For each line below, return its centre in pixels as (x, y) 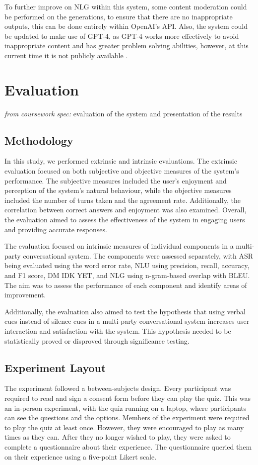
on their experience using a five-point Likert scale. (81, 456)
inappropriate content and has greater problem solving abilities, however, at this (127, 46)
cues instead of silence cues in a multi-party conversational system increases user (127, 321)
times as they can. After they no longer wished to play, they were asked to (118, 437)
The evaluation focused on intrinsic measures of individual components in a (119, 246)
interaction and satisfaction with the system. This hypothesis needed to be (118, 330)
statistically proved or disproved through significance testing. (97, 340)
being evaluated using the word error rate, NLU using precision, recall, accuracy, (127, 265)
